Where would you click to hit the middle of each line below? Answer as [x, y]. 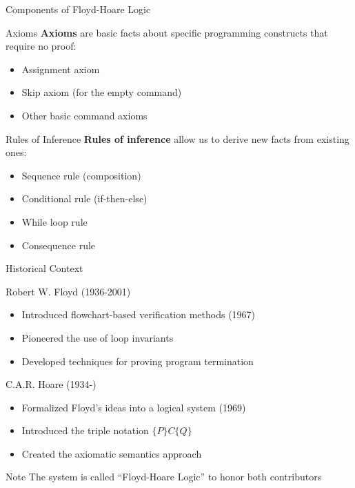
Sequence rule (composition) [81, 175]
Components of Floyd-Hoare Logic [78, 9]
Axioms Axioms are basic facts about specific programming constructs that [167, 32]
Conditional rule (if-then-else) [84, 198]
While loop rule [54, 221]
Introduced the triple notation [85, 430]
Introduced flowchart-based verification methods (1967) [139, 314]
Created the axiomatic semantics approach [112, 453]
